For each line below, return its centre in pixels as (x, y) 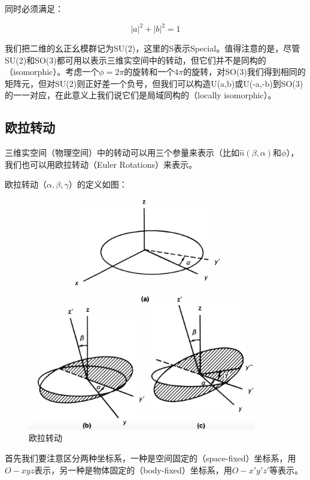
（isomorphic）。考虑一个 (52, 72)
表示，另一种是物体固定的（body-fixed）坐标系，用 (133, 470)
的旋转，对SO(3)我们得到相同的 (244, 72)
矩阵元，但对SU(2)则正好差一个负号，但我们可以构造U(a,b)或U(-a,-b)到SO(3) (154, 83)
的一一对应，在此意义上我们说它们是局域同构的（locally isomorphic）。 (141, 95)
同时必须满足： (34, 8)
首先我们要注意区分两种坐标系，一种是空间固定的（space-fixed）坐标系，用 (151, 458)
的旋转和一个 (149, 72)
